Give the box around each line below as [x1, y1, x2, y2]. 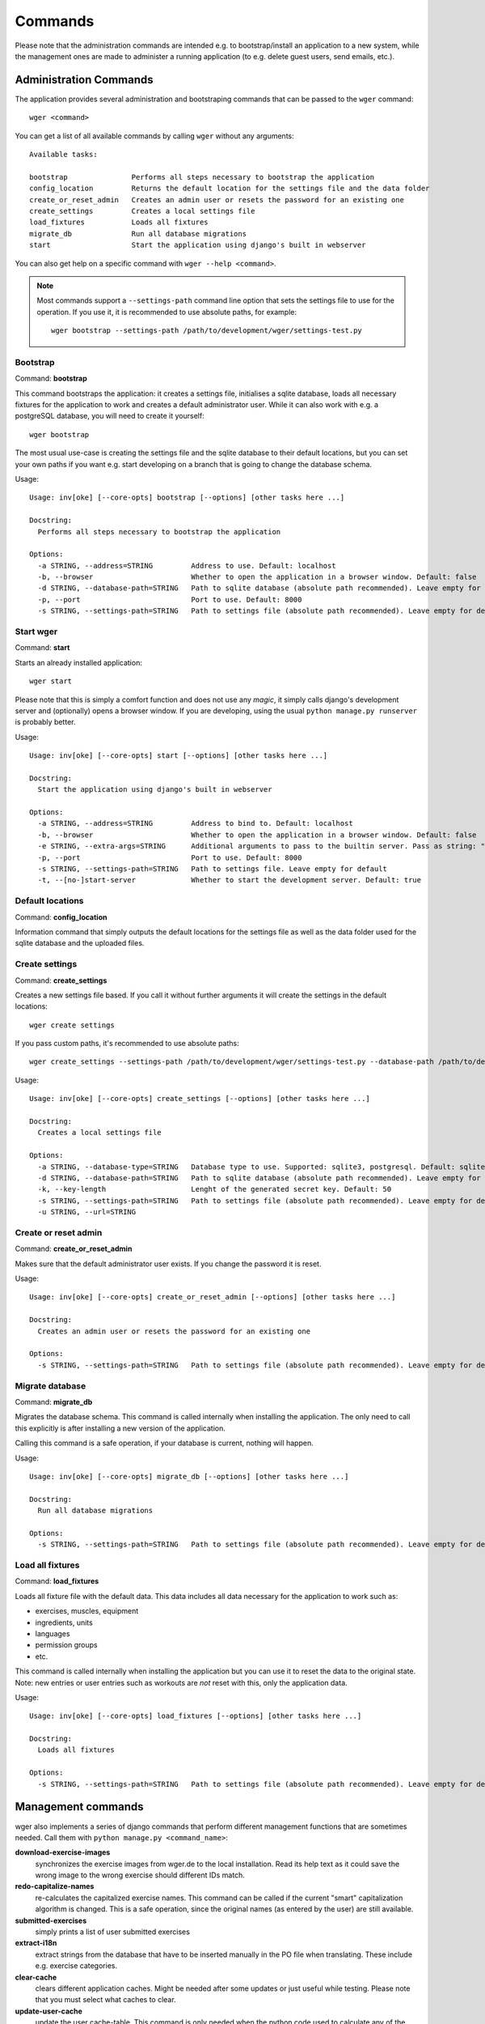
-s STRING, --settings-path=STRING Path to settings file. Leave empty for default [37, 865, 388, 874]
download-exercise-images [15, 1848, 111, 1857]
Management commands [15, 1800, 145, 1814]
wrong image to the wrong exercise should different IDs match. [35, 1870, 246, 1880]
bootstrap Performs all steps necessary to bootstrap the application [29, 172, 375, 181]
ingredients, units [35, 1618, 93, 1627]
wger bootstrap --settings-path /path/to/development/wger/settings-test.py [51, 326, 363, 335]
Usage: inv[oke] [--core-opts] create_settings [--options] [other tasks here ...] [29, 1094, 371, 1103]
